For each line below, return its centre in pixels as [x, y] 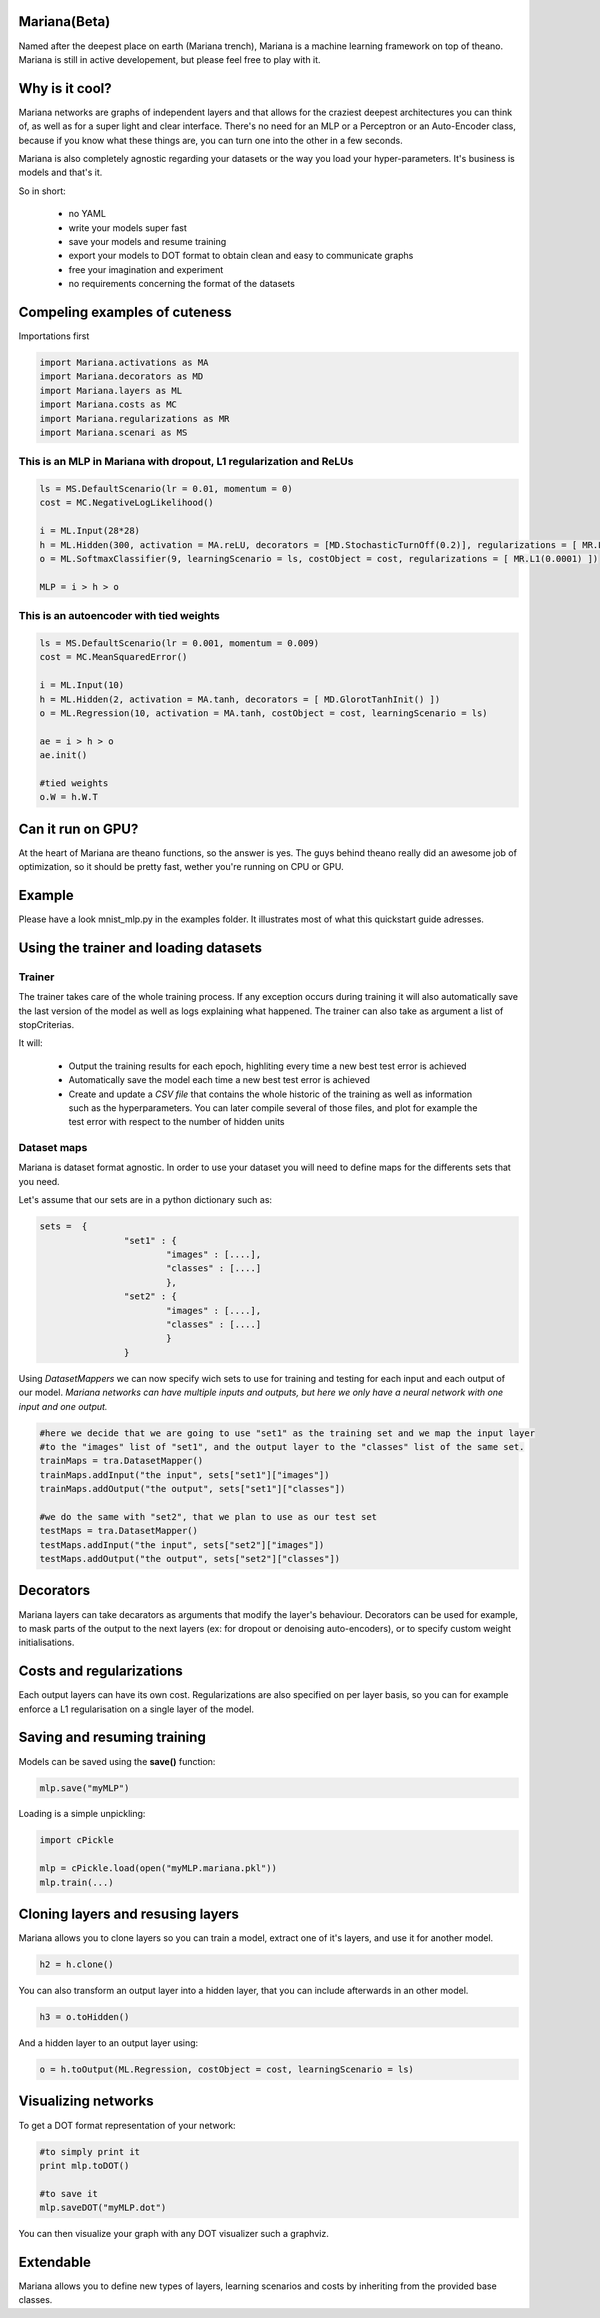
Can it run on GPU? [78, 828]
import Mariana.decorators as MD [121, 376]
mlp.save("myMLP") [84, 1788]
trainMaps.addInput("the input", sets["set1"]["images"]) [184, 1474]
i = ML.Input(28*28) [89, 531]
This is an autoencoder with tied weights [119, 616]
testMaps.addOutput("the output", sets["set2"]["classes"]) [190, 1559]
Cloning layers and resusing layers [129, 1914]
